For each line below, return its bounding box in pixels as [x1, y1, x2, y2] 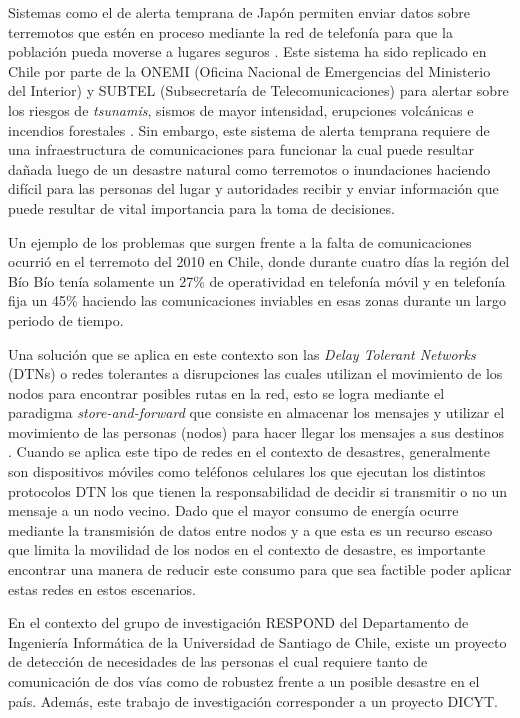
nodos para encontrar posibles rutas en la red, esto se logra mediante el [8, 382, 445, 403]
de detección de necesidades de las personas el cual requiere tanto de [8, 651, 428, 672]
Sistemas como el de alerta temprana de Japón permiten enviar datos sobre [8, 2, 470, 22]
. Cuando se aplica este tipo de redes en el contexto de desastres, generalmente [8, 441, 490, 462]
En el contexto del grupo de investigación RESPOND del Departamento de [8, 612, 469, 633]
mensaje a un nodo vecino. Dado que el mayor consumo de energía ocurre [8, 500, 459, 521]
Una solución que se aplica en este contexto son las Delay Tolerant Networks [8, 343, 476, 364]
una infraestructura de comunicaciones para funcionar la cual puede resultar [8, 139, 475, 160]
